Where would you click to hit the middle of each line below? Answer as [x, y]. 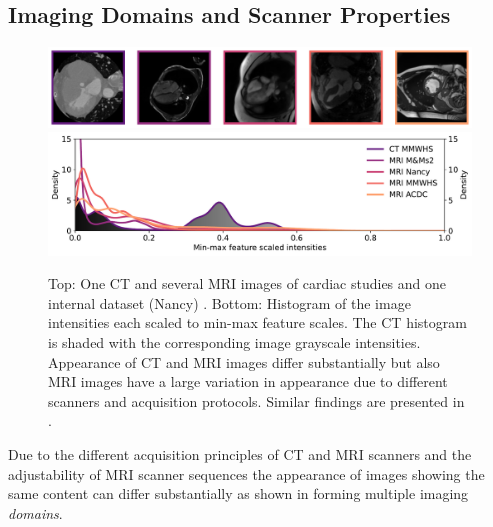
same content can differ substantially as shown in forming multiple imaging [238, 493]
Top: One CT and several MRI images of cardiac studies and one [247, 283]
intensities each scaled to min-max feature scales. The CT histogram [257, 322]
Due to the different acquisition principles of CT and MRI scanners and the [240, 453]
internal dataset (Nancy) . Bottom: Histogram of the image [229, 302]
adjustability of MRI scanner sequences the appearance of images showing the [246, 473]
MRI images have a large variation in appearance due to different [248, 381]
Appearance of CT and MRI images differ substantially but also [244, 361]
